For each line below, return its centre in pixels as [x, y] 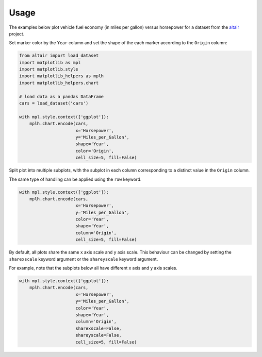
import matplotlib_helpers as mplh [61, 76]
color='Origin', [95, 151]
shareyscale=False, [98, 335]
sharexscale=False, [98, 328]
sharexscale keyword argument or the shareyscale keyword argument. [83, 259]
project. [17, 34]
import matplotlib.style [49, 69]
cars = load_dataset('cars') [54, 103]
